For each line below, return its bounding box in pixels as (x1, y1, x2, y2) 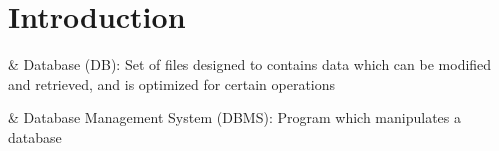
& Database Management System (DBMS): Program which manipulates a (8, 107, 461, 128)
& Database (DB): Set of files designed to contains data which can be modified (8, 54, 492, 75)
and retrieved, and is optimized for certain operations (8, 73, 336, 94)
